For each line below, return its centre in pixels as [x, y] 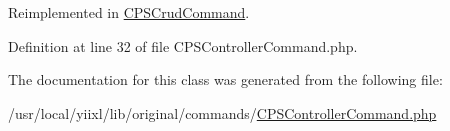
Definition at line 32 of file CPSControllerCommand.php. [183, 45]
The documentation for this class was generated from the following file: [225, 79]
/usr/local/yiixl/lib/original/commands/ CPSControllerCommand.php [222, 112]
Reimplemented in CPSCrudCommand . [129, 12]
